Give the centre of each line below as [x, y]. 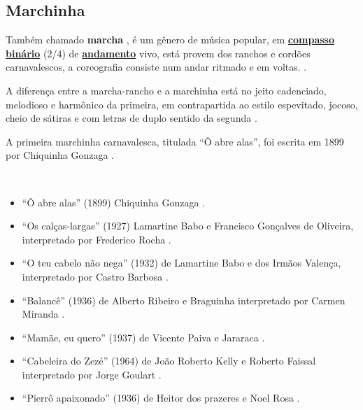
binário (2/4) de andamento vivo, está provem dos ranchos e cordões [158, 53]
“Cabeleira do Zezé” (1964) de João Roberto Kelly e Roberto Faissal [169, 361]
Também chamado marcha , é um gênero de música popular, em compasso [170, 40]
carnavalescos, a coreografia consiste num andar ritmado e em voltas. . [156, 67]
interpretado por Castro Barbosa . [95, 276]
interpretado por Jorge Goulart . [92, 374]
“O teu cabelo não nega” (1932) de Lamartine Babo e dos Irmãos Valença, [181, 263]
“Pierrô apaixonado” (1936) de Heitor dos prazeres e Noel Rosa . [161, 398]
